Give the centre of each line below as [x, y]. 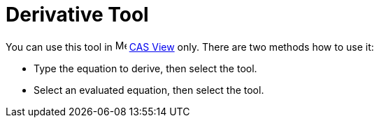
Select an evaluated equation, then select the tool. [149, 90]
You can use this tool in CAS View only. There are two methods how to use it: [190, 47]
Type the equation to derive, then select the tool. [145, 68]
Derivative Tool [77, 15]
